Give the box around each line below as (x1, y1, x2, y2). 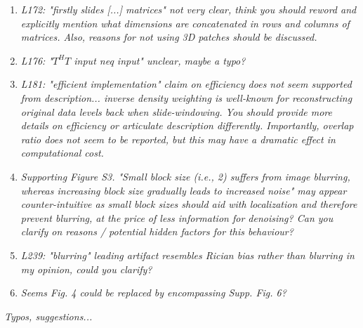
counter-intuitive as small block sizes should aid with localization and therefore (20, 197, 357, 211)
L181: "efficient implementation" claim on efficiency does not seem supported (20, 77, 352, 91)
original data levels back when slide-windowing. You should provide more (20, 104, 332, 119)
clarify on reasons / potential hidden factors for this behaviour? (20, 224, 293, 239)
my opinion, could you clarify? (20, 261, 152, 276)
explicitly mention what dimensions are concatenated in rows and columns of (20, 15, 350, 30)
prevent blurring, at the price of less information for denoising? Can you (20, 210, 334, 225)
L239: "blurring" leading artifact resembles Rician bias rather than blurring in (20, 247, 355, 262)
